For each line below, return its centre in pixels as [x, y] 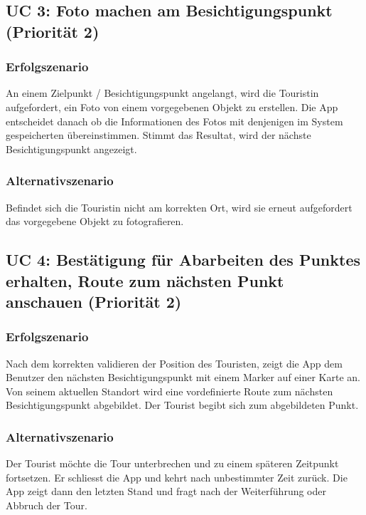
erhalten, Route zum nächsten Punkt [145, 280]
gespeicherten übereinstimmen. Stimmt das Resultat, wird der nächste [158, 135]
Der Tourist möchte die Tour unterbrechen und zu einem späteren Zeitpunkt [172, 463]
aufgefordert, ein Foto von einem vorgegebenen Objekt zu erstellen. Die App [172, 106]
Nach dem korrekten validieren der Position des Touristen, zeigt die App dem [174, 363]
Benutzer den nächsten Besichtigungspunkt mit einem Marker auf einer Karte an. [183, 377]
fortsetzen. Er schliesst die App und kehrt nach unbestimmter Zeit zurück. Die [177, 477]
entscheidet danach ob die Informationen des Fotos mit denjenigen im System [174, 121]
